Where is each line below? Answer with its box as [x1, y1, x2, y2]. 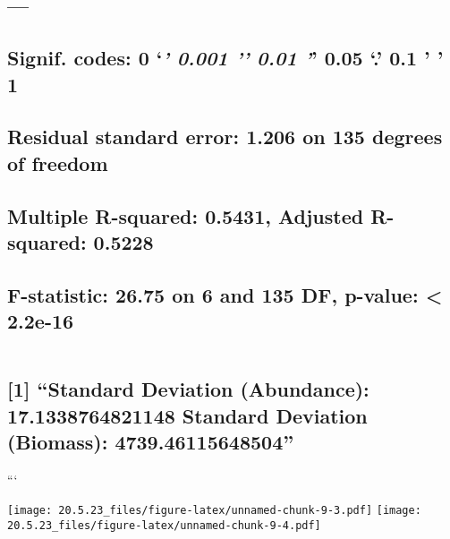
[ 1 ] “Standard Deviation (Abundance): [7, 375, 369, 403]
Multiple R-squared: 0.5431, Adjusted [7, 201, 364, 229]
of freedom [7, 149, 108, 176]
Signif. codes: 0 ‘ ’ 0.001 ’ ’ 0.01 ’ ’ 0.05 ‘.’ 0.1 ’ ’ [7, 44, 444, 72]
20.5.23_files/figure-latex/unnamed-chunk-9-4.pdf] [7, 519, 321, 533]
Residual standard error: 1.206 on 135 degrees [7, 123, 443, 150]
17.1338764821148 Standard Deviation [7, 401, 368, 429]
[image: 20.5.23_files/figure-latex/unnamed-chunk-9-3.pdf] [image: [7, 504, 421, 518]
